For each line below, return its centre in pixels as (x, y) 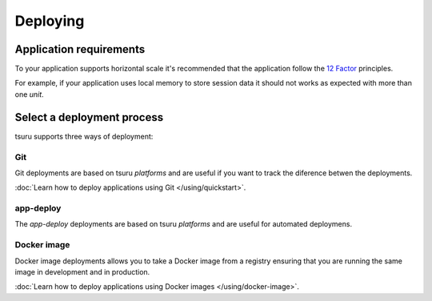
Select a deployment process (89, 117)
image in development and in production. (82, 271)
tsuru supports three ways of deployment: (84, 136)
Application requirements (80, 49)
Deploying (50, 21)
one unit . (29, 94)
